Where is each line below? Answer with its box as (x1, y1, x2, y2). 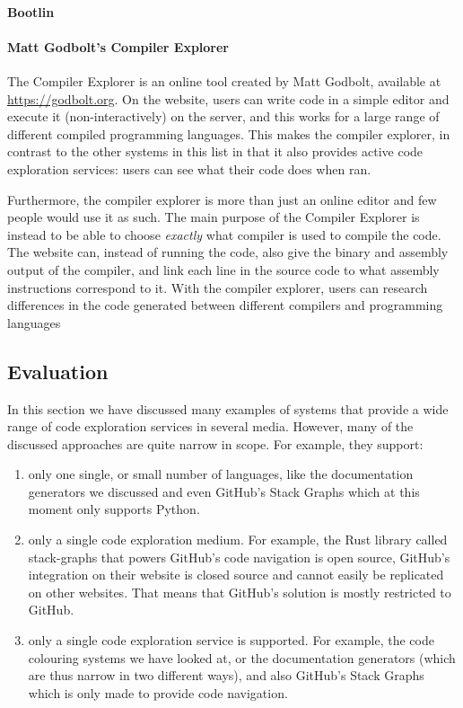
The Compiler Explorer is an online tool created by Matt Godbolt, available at (7, 71, 441, 90)
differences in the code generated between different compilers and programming (7, 296, 443, 314)
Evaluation (7, 357, 109, 385)
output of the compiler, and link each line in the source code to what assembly (7, 260, 440, 279)
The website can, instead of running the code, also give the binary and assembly (7, 243, 449, 261)
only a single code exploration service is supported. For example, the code (28, 631, 434, 650)
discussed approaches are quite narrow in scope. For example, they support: (7, 434, 424, 453)
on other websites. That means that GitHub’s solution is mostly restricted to (28, 582, 451, 601)
